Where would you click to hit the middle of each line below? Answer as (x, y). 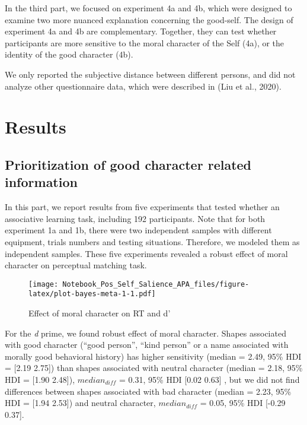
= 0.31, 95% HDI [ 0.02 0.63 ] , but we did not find (210, 379)
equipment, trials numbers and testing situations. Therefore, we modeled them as (152, 241)
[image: (44, 284)
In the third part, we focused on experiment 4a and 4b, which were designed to (148, 8)
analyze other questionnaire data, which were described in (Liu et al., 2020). (143, 86)
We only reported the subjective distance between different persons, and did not (150, 74)
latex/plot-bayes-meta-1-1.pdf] (92, 294)
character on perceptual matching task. (76, 265)
